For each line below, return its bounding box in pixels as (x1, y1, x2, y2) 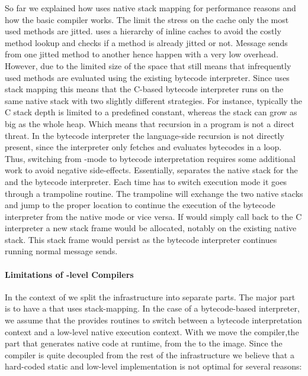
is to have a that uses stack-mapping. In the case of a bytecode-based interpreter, (5, 302, 300, 315)
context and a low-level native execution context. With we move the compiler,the (5, 325, 299, 338)
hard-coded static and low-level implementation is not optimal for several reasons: (5, 360, 302, 372)
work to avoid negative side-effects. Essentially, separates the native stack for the (5, 164, 298, 176)
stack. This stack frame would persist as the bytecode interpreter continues (5, 233, 277, 245)
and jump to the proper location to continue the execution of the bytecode (5, 199, 275, 211)
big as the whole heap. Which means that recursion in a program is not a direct (5, 117, 294, 129)
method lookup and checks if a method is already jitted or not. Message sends (5, 36, 288, 48)
